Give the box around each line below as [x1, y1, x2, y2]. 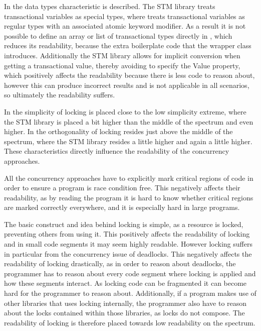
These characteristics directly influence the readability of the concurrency [4, 146, 229, 156]
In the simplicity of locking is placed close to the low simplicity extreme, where [4, 106, 246, 117]
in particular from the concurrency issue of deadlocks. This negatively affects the [4, 248, 252, 259]
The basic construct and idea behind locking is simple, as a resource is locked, [4, 218, 243, 229]
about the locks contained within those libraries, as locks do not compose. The [4, 307, 245, 318]
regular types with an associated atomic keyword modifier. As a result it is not [4, 21, 246, 31]
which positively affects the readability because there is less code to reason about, [4, 70, 255, 80]
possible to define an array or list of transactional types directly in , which [4, 30, 232, 41]
